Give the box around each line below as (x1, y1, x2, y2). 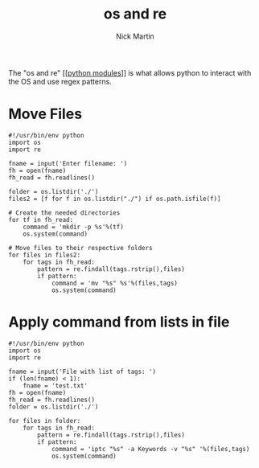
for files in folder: (8, 417, 81, 425)
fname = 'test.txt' (23, 381, 88, 390)
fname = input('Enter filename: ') (8, 159, 128, 167)
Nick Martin (116, 31, 154, 41)
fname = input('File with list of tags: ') (8, 367, 157, 376)
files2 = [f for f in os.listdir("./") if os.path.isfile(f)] (8, 195, 221, 203)
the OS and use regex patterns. (8, 76, 113, 86)
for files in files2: (8, 251, 81, 259)
